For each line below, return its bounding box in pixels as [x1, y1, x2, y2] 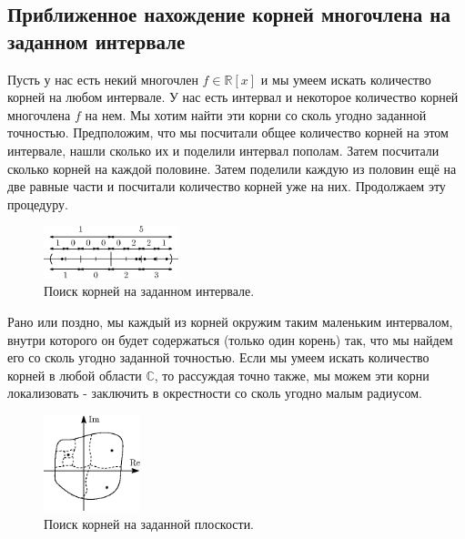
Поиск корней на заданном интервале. [44, 281, 255, 300]
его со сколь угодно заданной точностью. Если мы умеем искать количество [7, 348, 430, 367]
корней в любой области [7, 365, 142, 384]
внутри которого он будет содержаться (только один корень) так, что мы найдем [7, 330, 453, 349]
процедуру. [7, 194, 68, 213]
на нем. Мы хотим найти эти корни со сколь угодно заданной [85, 105, 427, 124]
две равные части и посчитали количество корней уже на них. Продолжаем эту [7, 177, 446, 196]
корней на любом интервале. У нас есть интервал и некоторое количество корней [7, 87, 459, 107]
